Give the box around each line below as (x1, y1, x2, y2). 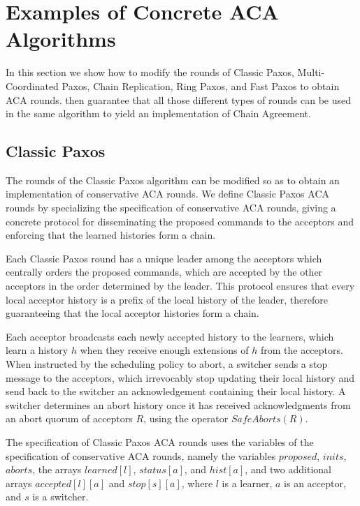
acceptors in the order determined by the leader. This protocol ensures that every (6, 278, 355, 293)
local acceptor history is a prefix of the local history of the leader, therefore (6, 292, 328, 306)
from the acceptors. (260, 343, 343, 357)
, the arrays (32, 462, 82, 477)
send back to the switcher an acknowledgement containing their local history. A (6, 384, 346, 399)
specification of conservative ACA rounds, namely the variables (6, 448, 276, 463)
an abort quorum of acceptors (6, 411, 133, 426)
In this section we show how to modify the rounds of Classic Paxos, (6, 65, 294, 80)
